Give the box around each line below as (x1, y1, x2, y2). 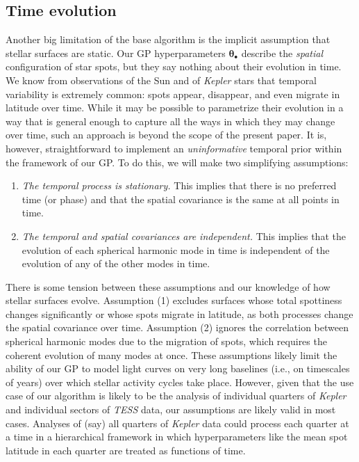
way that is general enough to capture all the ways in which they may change (6, 113, 335, 128)
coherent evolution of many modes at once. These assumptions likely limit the (6, 347, 337, 362)
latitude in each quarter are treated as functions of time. (6, 443, 246, 457)
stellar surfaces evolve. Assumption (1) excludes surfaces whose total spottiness (6, 293, 342, 308)
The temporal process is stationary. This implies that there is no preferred (22, 178, 337, 193)
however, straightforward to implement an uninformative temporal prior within (6, 141, 342, 155)
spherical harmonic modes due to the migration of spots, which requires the (6, 334, 327, 349)
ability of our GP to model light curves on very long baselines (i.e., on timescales (6, 361, 350, 376)
